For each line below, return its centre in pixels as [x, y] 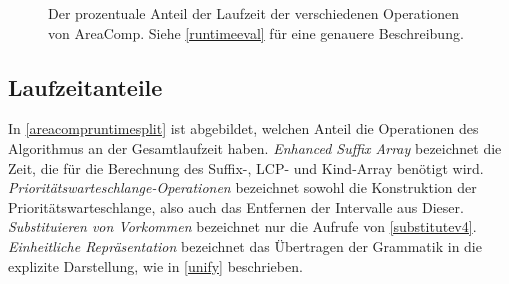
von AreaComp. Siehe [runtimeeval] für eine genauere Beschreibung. [256, 32]
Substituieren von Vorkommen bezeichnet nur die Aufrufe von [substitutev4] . [242, 226]
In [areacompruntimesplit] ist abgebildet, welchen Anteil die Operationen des [243, 128]
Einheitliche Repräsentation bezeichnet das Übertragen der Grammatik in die [245, 245]
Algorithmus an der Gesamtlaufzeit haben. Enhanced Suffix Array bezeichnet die [255, 147]
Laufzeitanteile [85, 86]
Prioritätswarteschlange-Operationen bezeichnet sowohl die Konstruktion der [242, 187]
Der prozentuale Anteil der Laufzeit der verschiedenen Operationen [253, 13]
